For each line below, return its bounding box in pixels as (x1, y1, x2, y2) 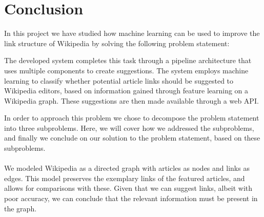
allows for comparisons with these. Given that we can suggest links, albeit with (4, 183, 253, 193)
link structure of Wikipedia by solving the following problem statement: (4, 37, 230, 48)
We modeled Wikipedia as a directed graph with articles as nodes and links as (4, 163, 250, 173)
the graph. (4, 203, 37, 213)
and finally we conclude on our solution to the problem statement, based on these (4, 132, 260, 143)
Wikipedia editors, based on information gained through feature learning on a (4, 85, 249, 96)
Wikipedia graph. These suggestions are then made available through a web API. (4, 95, 259, 106)
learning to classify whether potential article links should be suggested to (4, 75, 234, 86)
